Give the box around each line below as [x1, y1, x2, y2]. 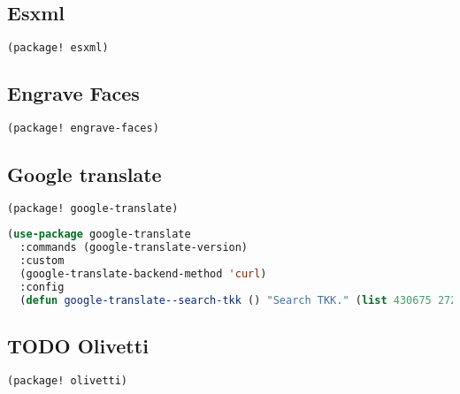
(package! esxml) [7, 42, 109, 55]
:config [19, 280, 65, 293]
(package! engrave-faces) [7, 122, 159, 135]
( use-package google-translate [7, 228, 191, 241]
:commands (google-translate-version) [19, 241, 249, 254]
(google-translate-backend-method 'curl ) [19, 267, 267, 280]
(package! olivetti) [7, 374, 128, 387]
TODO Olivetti [7, 331, 149, 359]
